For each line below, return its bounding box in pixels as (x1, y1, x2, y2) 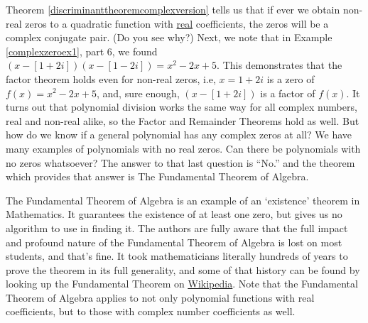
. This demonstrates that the (217, 58, 342, 72)
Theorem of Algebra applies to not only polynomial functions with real (6, 290, 315, 305)
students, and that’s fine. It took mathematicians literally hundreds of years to (6, 248, 348, 263)
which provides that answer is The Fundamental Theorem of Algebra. (6, 169, 309, 184)
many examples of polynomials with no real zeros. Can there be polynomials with (6, 141, 361, 155)
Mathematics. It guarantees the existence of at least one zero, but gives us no (6, 207, 342, 221)
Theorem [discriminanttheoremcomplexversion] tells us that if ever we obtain (6, 2, 340, 16)
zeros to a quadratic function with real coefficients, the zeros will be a (25, 16, 329, 31)
